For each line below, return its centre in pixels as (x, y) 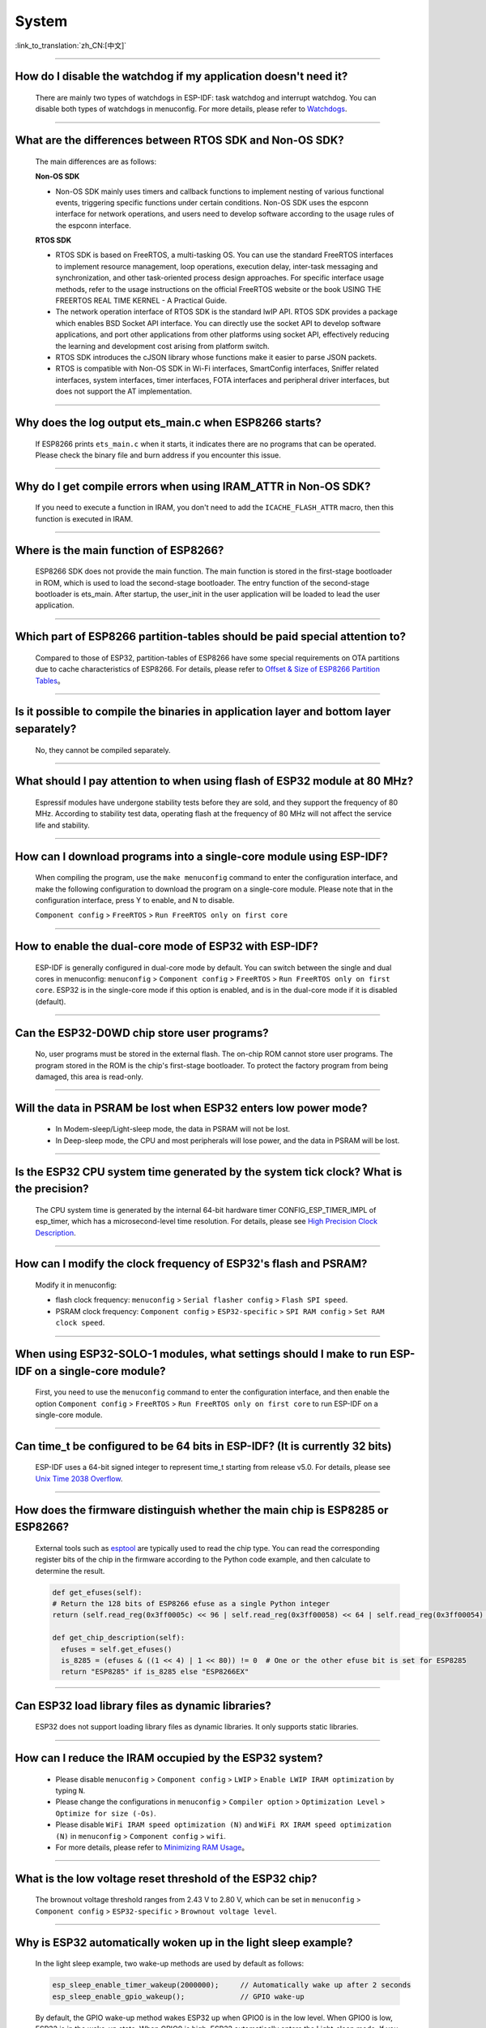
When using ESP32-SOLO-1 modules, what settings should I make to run (201, 1354)
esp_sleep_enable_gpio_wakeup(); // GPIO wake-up (178, 1996)
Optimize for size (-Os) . (106, 1813)
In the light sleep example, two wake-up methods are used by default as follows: (169, 1964)
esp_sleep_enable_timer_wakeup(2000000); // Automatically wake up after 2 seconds (232, 1985)
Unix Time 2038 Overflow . (79, 1478)
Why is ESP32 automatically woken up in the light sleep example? (184, 1942)
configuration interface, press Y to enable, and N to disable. (135, 900)
